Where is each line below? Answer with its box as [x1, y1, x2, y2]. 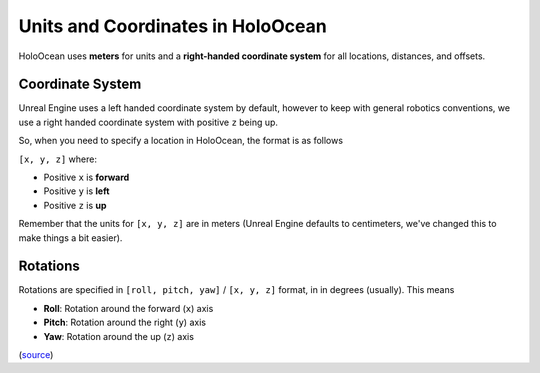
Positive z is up [43, 199, 107, 211]
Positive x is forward [43, 171, 130, 184]
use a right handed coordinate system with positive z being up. [18, 116, 279, 128]
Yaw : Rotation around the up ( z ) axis [43, 330, 195, 342]
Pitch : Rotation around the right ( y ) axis [43, 316, 207, 329]
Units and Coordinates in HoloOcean [18, 15, 327, 37]
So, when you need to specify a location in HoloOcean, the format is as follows [18, 135, 344, 147]
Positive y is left [43, 185, 110, 197]
